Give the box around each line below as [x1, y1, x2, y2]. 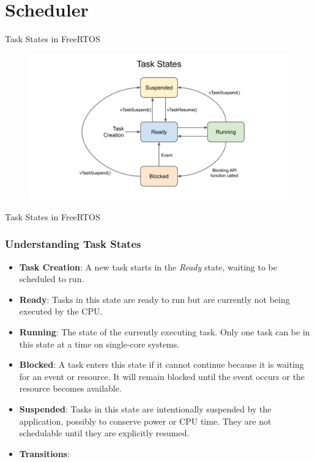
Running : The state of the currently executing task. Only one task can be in [19, 326, 310, 338]
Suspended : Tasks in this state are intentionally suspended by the [19, 402, 272, 415]
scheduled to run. [19, 272, 84, 285]
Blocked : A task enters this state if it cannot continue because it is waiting [19, 358, 304, 371]
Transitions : [19, 447, 70, 460]
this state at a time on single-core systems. [19, 337, 180, 350]
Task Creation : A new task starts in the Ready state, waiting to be [19, 260, 277, 273]
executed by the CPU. [19, 305, 103, 318]
